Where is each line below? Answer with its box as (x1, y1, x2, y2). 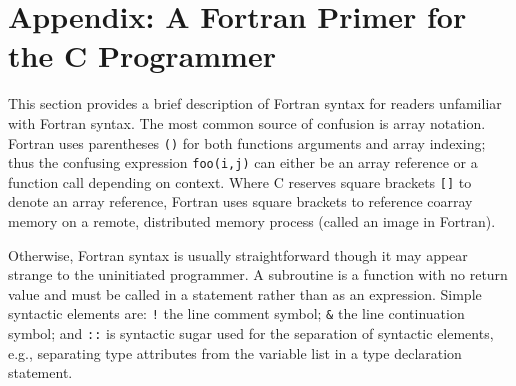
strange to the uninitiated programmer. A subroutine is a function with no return (8, 264, 508, 285)
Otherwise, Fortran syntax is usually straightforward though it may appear (8, 244, 468, 265)
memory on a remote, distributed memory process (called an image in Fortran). (8, 211, 496, 232)
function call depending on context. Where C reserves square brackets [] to (8, 171, 472, 192)
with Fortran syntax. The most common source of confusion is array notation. (8, 112, 486, 133)
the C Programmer (8, 35, 276, 76)
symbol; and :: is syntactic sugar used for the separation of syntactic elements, (8, 323, 494, 344)
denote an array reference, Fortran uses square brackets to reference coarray (8, 191, 473, 212)
